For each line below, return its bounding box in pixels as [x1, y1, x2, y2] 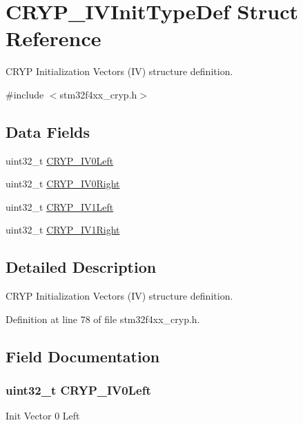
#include [6, 87, 44, 101]
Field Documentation [6, 345, 160, 366]
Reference [6, 24, 101, 52]
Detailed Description [6, 256, 157, 278]
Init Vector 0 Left [6, 408, 80, 423]
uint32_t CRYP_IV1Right [6, 222, 120, 237]
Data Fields [6, 121, 90, 142]
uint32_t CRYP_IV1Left [6, 199, 114, 214]
